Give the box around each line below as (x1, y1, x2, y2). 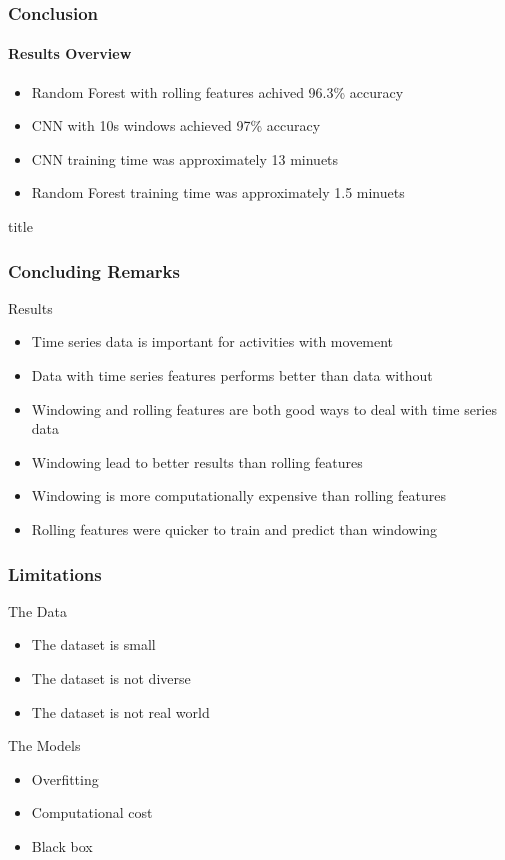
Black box (31, 835, 93, 856)
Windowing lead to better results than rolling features (31, 451, 363, 472)
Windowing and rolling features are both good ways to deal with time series (31, 398, 497, 419)
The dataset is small (31, 634, 156, 655)
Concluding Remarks (8, 258, 180, 283)
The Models (8, 735, 81, 756)
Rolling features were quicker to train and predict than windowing (31, 518, 438, 539)
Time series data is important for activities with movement (31, 331, 394, 352)
